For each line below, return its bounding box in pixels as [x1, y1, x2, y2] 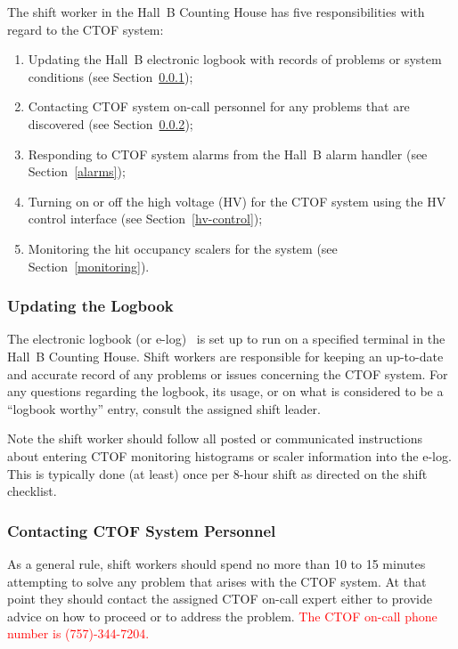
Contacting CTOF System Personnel [7, 519, 276, 541]
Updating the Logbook [7, 295, 174, 317]
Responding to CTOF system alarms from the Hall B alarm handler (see [28, 144, 428, 163]
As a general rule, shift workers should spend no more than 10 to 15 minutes [7, 554, 426, 572]
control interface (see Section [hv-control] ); [28, 209, 263, 228]
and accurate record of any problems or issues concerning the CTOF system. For [7, 364, 448, 383]
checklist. [7, 482, 57, 500]
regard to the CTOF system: [7, 20, 164, 38]
